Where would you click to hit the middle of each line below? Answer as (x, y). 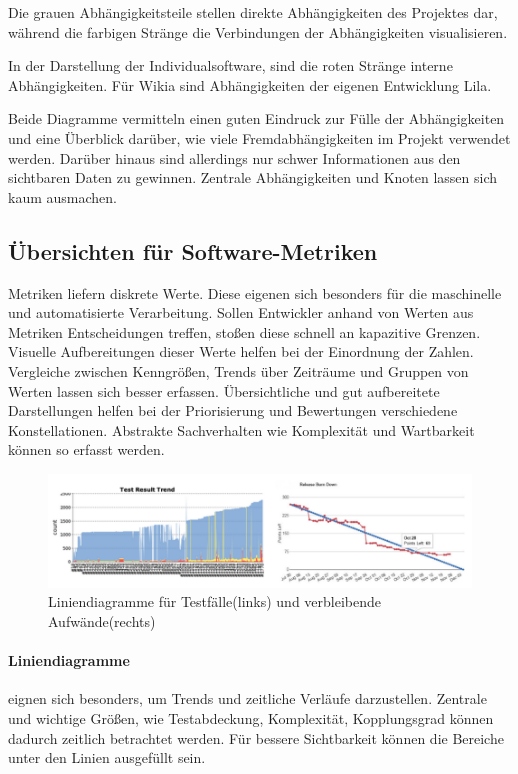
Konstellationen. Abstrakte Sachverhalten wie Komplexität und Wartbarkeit (241, 429)
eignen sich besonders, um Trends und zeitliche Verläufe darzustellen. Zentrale (247, 698)
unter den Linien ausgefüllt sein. (107, 757)
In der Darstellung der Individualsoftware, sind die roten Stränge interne (230, 65)
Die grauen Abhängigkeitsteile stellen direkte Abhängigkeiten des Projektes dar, (253, 12)
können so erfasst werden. (86, 449)
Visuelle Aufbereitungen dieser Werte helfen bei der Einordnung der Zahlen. (241, 351)
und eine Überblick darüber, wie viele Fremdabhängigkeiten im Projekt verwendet (259, 137)
